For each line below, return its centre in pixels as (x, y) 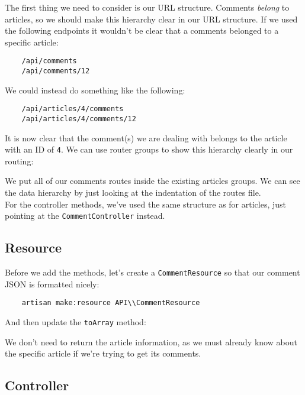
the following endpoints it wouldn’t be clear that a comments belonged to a (142, 30)
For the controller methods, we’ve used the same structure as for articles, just (146, 204)
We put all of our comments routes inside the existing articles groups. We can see (152, 181)
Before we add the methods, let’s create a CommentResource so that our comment (152, 272)
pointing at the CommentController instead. (85, 216)
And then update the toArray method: (76, 321)
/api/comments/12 (56, 71)
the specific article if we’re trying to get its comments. (103, 353)
